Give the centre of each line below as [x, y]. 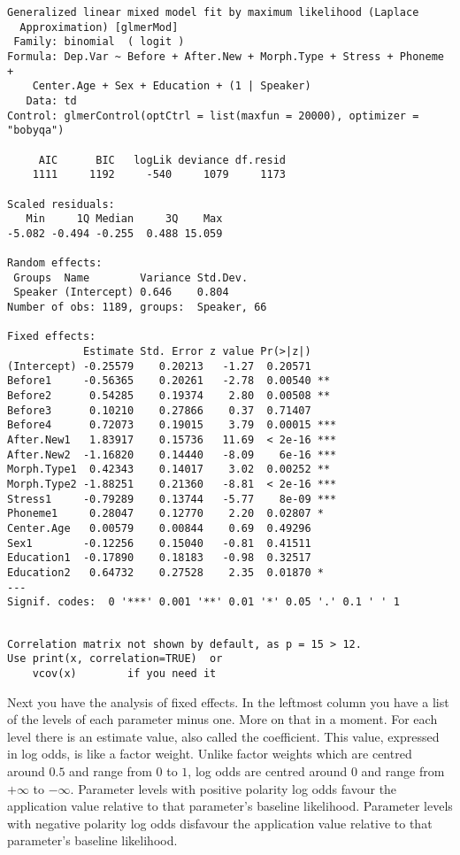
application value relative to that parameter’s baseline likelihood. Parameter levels [230, 806]
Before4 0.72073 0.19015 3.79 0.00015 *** [172, 425]
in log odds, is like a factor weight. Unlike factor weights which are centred [210, 754]
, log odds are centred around [268, 770]
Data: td [51, 100]
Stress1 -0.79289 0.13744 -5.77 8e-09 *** [172, 499]
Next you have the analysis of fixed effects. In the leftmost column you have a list [228, 701]
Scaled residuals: [61, 204]
